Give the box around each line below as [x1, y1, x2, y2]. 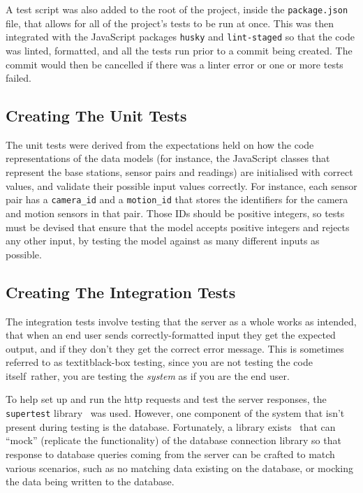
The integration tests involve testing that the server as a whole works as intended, [6, 314, 357, 328]
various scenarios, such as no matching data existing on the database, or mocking [6, 460, 354, 475]
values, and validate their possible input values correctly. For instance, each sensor [6, 178, 357, 193]
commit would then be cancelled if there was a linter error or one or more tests [6, 57, 343, 71]
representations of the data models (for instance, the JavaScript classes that [6, 151, 330, 165]
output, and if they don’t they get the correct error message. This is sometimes [6, 341, 344, 355]
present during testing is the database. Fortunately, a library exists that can [6, 419, 336, 434]
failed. [6, 71, 31, 85]
